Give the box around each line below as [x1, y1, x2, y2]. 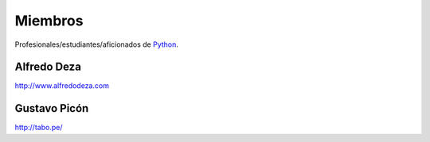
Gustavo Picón [14, 102, 89, 115]
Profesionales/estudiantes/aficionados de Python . [14, 40, 179, 49]
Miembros [14, 12, 84, 29]
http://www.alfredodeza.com [14, 81, 109, 90]
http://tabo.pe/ [14, 123, 63, 132]
